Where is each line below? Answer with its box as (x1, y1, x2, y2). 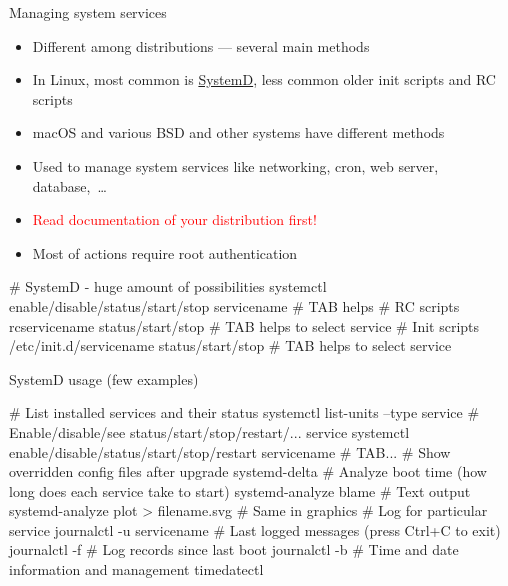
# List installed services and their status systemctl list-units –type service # (9, 402, 480, 423)
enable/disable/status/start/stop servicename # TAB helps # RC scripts (9, 295, 460, 316)
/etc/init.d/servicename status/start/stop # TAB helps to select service (9, 335, 452, 356)
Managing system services (9, 2, 167, 22)
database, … (32, 175, 107, 196)
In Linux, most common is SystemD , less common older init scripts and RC (32, 69, 496, 90)
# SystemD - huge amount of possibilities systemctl (9, 276, 327, 297)
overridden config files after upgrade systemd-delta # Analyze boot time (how (9, 461, 487, 482)
